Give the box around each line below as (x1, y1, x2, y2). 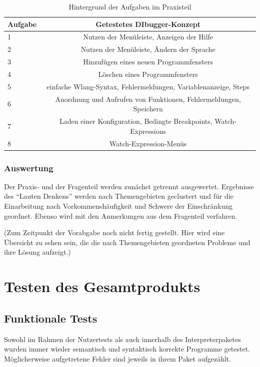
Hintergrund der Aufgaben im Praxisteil (68, 1, 191, 11)
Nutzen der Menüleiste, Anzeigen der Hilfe (83, 31, 213, 42)
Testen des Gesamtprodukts (4, 276, 200, 297)
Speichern (133, 103, 163, 114)
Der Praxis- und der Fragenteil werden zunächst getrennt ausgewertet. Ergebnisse (4, 181, 254, 191)
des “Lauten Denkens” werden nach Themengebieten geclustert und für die (4, 191, 233, 201)
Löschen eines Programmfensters (98, 68, 198, 79)
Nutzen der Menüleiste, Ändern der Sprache (80, 44, 215, 54)
